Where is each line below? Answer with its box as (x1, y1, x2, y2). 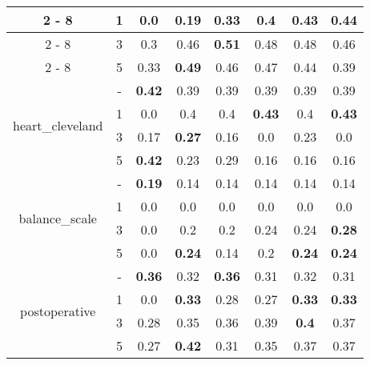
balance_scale (18, 208, 97, 227)
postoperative (20, 301, 96, 320)
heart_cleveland (13, 115, 103, 134)
